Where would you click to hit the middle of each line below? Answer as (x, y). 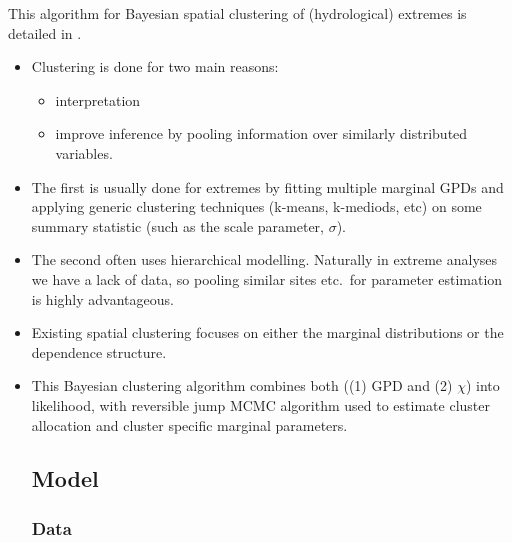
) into (482, 385)
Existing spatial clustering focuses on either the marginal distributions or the (267, 332)
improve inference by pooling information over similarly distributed (261, 133)
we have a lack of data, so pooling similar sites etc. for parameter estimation (267, 278)
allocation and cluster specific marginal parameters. (189, 424)
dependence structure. (99, 351)
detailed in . (45, 32)
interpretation (98, 99)
